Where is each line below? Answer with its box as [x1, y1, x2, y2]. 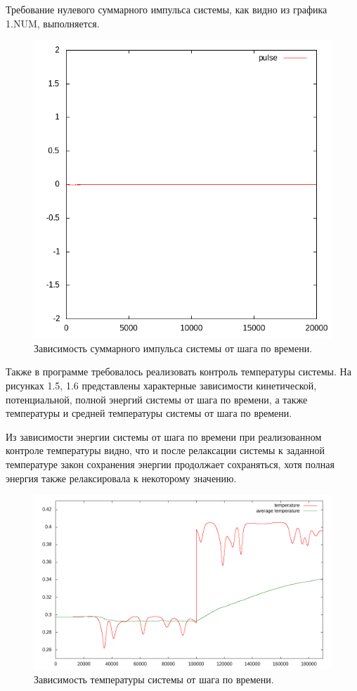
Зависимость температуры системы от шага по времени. [34, 672, 274, 687]
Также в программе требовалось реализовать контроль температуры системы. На [6, 364, 351, 379]
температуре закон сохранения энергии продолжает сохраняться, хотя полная [6, 456, 335, 471]
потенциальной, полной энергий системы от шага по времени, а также [6, 392, 308, 406]
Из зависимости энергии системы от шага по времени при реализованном [6, 429, 322, 444]
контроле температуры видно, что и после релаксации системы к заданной [6, 443, 325, 458]
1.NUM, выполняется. [6, 15, 100, 30]
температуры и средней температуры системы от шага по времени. [6, 406, 292, 420]
